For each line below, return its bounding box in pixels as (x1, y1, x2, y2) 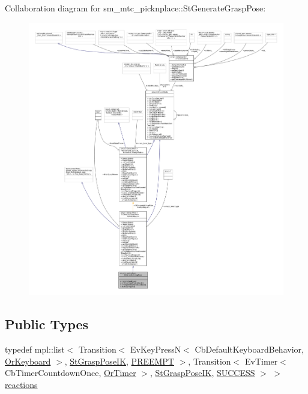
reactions (5, 378, 38, 390)
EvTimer (244, 354, 278, 367)
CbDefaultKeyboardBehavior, (195, 343, 304, 356)
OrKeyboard (5, 354, 51, 367)
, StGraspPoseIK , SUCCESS (150, 366, 255, 379)
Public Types (5, 315, 89, 333)
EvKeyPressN (130, 343, 181, 356)
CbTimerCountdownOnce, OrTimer (5, 366, 136, 379)
